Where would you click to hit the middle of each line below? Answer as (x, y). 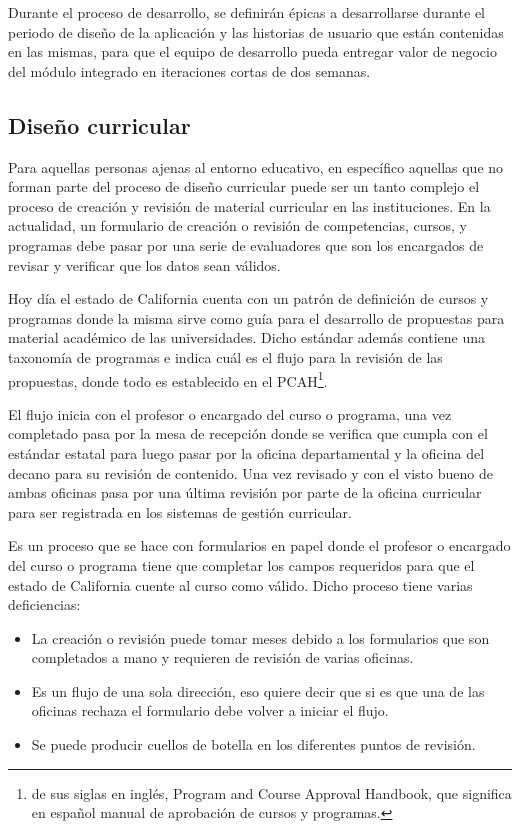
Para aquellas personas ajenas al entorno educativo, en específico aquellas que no (256, 166)
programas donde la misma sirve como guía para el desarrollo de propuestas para (256, 317)
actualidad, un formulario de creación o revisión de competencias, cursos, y (238, 225)
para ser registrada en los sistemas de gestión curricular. (180, 511)
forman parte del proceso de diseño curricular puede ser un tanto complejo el (244, 186)
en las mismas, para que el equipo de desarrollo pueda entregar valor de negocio (252, 51)
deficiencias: (44, 604)
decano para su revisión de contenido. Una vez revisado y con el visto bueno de (250, 472)
